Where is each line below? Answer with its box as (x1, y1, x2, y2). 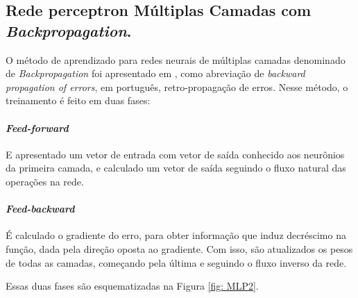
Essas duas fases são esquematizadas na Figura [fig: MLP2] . (6, 279, 259, 293)
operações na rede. (6, 174, 84, 188)
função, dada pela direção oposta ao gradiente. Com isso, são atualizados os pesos (6, 241, 353, 256)
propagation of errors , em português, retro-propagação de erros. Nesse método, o (6, 79, 348, 94)
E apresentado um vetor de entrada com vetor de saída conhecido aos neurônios (6, 147, 345, 161)
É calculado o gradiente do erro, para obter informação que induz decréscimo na (6, 228, 346, 242)
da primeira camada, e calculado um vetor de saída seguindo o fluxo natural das (6, 160, 346, 175)
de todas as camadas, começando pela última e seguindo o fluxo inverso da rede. (6, 255, 347, 270)
